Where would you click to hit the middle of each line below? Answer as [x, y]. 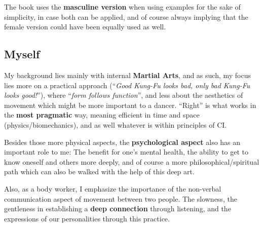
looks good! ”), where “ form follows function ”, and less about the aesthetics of [124, 95]
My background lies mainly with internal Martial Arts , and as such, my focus [128, 75]
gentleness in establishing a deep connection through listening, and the [118, 209]
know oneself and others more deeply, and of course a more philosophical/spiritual [132, 161]
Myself [22, 54]
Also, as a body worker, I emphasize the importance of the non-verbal [113, 188]
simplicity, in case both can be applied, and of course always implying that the [126, 16]
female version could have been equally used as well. [85, 27]
